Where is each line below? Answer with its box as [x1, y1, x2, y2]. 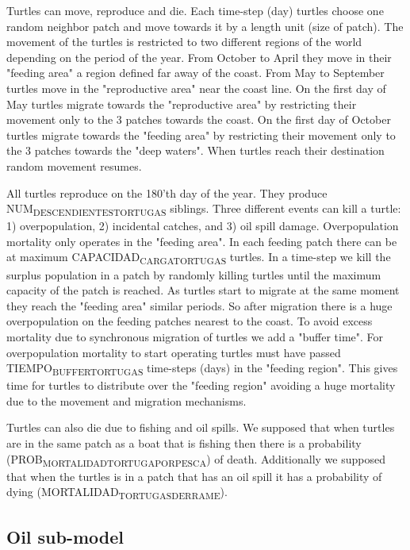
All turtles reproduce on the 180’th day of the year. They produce [6, 184, 328, 201]
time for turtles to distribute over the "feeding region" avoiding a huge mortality [6, 377, 396, 394]
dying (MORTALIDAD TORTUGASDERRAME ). [6, 483, 228, 502]
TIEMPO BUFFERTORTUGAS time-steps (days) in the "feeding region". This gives [6, 360, 398, 378]
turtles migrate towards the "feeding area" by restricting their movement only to [6, 126, 396, 143]
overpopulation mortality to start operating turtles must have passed [6, 344, 341, 360]
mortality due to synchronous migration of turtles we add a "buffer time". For [6, 328, 384, 344]
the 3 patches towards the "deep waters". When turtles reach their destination [6, 142, 385, 159]
